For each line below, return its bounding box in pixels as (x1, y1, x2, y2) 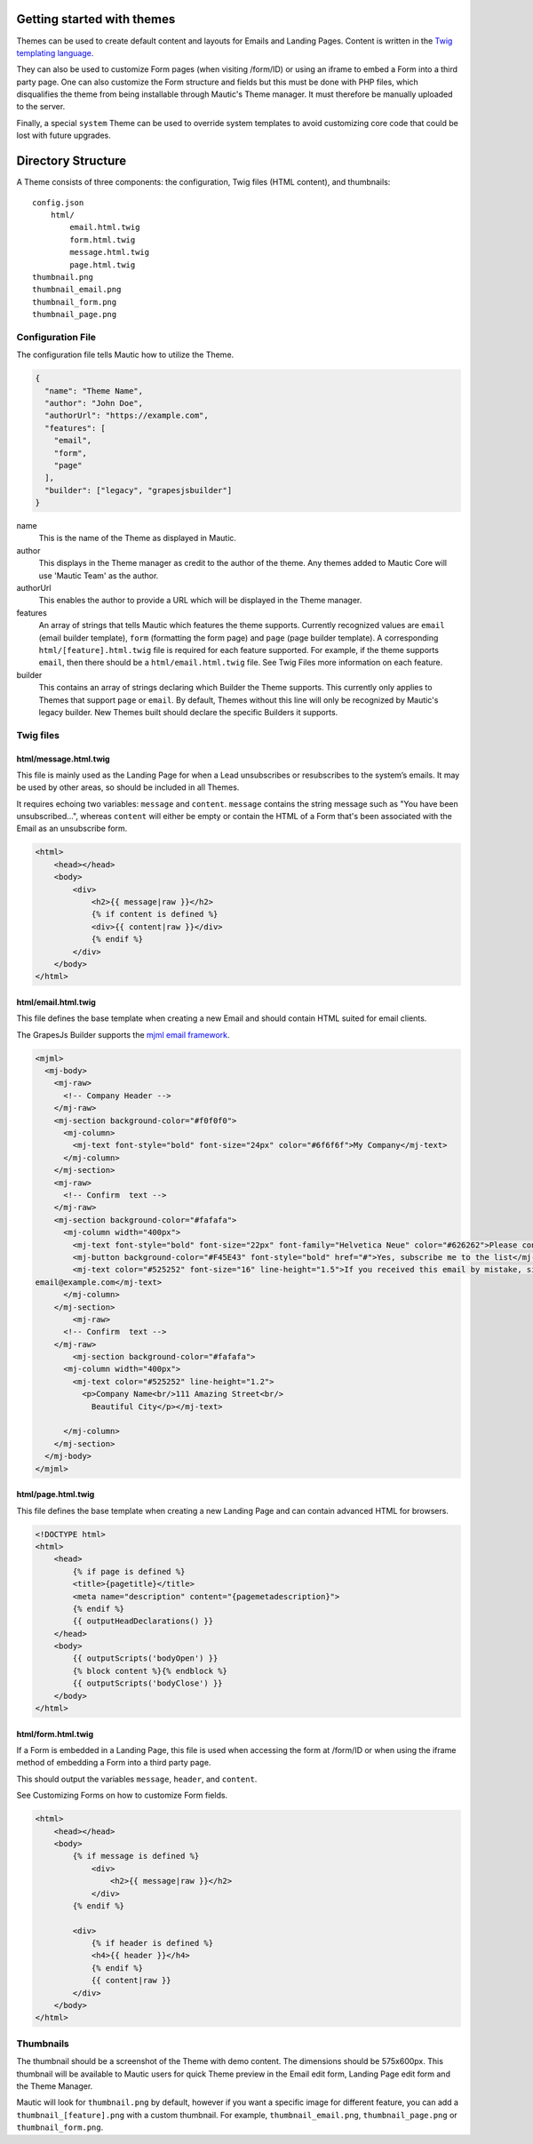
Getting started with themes (16, 12, 176, 27)
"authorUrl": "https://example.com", (44, 410, 209, 421)
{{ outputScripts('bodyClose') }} (72, 1678, 223, 1688)
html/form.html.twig (16, 1728, 93, 1739)
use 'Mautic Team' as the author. (38, 570, 159, 581)
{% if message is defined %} (72, 1851, 200, 1861)
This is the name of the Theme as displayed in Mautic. (38, 533, 237, 544)
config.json (32, 197, 84, 208)
